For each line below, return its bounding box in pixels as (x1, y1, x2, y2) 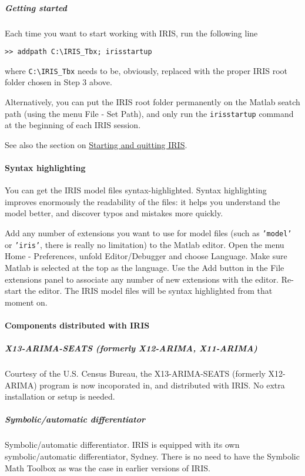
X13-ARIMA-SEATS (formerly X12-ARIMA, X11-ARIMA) (5, 342, 257, 354)
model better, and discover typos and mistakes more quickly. (5, 207, 223, 219)
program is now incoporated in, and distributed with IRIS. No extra (39, 378, 285, 391)
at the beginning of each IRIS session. (5, 119, 141, 131)
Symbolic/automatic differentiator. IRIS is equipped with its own (5, 438, 240, 451)
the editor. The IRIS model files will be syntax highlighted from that (24, 284, 273, 297)
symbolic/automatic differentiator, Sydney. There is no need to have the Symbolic (5, 450, 300, 462)
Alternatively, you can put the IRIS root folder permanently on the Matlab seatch (5, 96, 300, 108)
